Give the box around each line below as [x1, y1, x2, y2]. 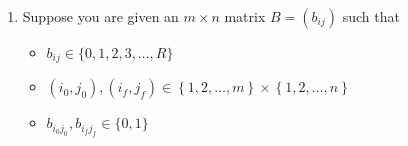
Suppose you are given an [22, 6, 179, 26]
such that [342, 6, 400, 26]
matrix [224, 6, 266, 26]
